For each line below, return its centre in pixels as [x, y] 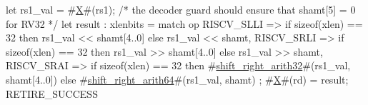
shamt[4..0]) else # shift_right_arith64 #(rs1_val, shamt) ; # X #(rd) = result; [177, 79]
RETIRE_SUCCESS [52, 93]
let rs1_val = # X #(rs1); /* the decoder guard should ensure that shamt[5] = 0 [181, 9]
